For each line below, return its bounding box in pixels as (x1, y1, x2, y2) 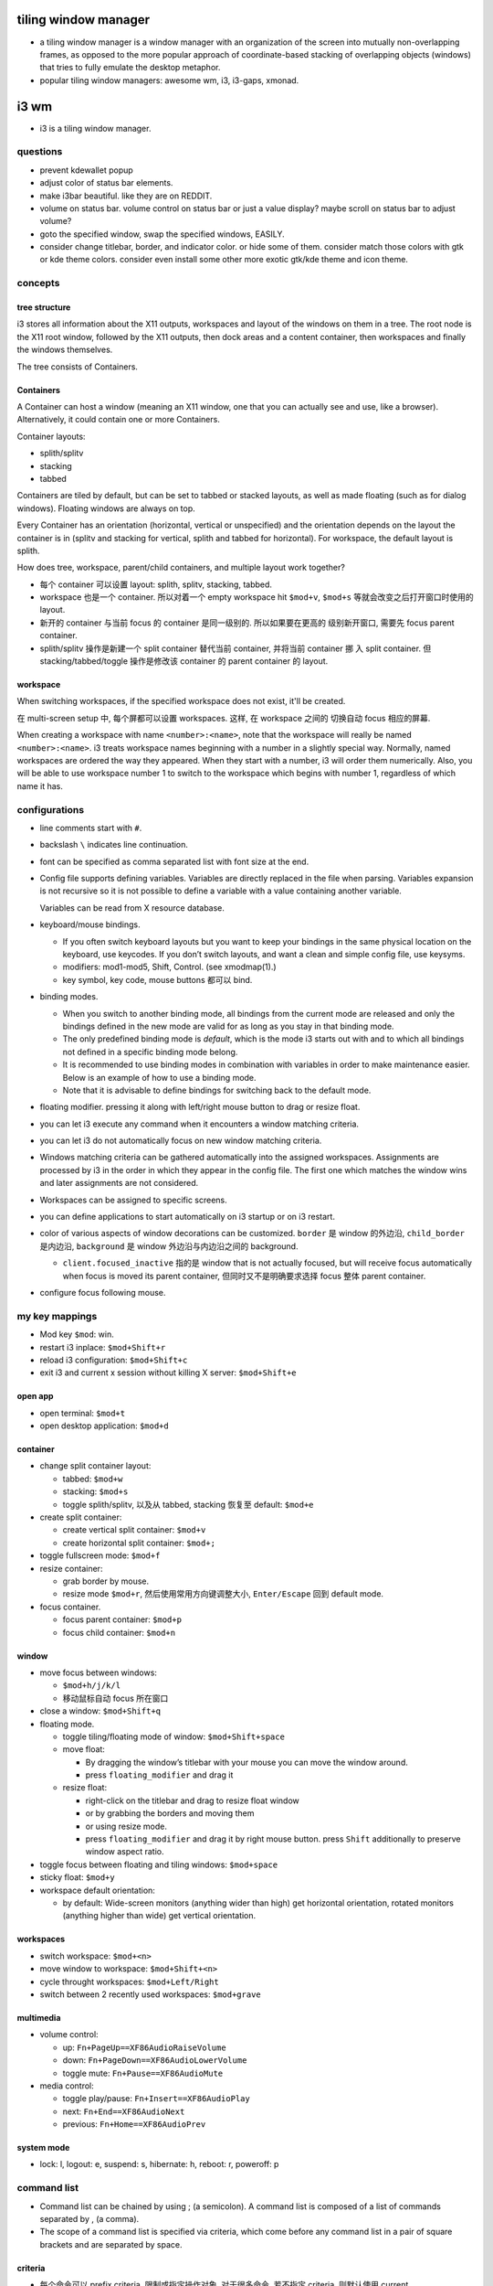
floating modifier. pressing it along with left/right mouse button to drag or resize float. (39, 1102, 361, 1113)
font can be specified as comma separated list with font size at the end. (39, 856, 309, 867)
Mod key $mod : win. (39, 1329, 114, 1340)
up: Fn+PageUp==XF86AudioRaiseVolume (62, 2042, 227, 2053)
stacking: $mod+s (62, 1486, 129, 1497)
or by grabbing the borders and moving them (85, 1808, 255, 1819)
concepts (16, 277, 60, 290)
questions (16, 145, 63, 158)
